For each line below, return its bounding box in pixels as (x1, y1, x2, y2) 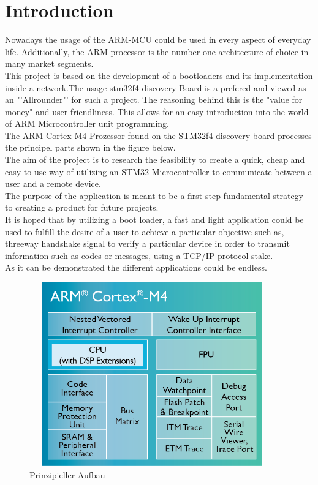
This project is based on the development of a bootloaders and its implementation (5, 69, 313, 81)
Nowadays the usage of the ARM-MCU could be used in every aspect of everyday (5, 33, 311, 46)
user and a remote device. (5, 177, 101, 190)
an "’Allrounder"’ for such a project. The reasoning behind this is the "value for (5, 93, 303, 106)
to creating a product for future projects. (5, 201, 159, 214)
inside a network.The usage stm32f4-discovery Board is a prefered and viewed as (5, 81, 306, 94)
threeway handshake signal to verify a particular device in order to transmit (5, 237, 290, 250)
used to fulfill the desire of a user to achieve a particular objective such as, (5, 225, 284, 238)
